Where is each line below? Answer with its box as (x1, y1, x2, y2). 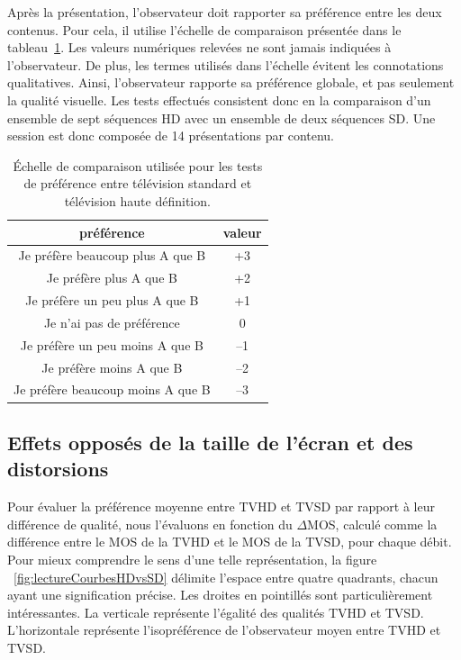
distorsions (7, 455, 109, 483)
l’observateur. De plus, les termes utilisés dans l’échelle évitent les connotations (7, 55, 444, 74)
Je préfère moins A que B (41, 357, 183, 376)
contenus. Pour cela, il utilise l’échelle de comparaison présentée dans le (7, 20, 402, 39)
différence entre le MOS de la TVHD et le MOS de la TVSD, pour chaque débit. (7, 532, 452, 551)
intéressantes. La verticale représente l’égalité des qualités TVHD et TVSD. (7, 602, 424, 621)
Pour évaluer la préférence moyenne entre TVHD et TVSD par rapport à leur (7, 497, 435, 516)
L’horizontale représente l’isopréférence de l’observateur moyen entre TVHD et (7, 620, 441, 639)
